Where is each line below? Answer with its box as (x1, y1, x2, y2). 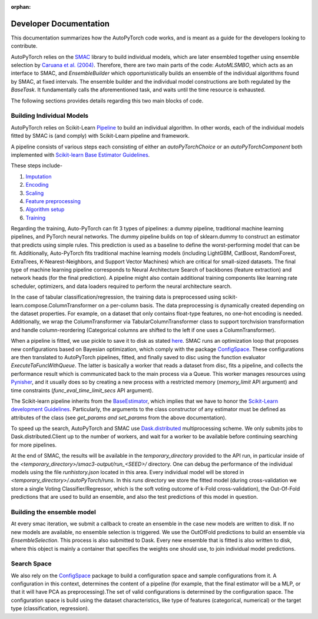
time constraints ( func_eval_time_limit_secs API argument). (11, 386, 154, 394)
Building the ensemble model (11, 508, 97, 516)
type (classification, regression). (11, 605, 90, 612)
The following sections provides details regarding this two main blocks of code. (11, 97, 204, 104)
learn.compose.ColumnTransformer (11, 302, 97, 309)
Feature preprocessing (25, 197, 81, 204)
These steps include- (11, 162, 63, 169)
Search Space (11, 560, 52, 568)
